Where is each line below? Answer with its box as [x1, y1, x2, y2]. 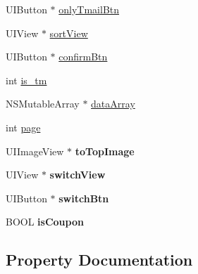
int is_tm [6, 72, 47, 87]
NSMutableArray [6, 96, 80, 111]
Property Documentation [6, 249, 193, 270]
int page [6, 119, 41, 134]
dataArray [91, 96, 135, 111]
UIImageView [6, 143, 64, 158]
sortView [49, 25, 88, 40]
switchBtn [58, 190, 109, 205]
